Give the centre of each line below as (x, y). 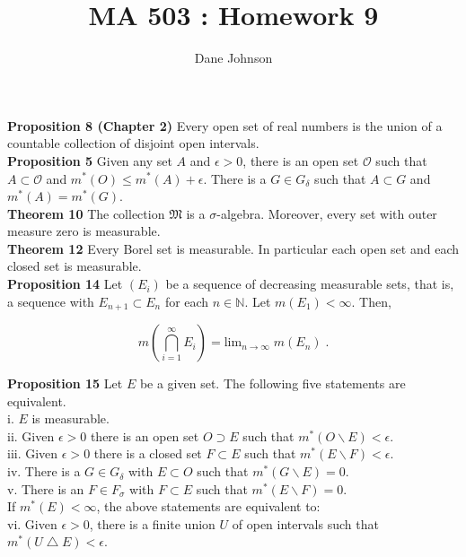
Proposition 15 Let (65, 383)
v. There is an (46, 488)
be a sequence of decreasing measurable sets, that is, (310, 284)
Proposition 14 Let (65, 284)
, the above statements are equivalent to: (208, 506)
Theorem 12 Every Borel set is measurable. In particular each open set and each (233, 248)
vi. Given (32, 523)
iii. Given (33, 453)
